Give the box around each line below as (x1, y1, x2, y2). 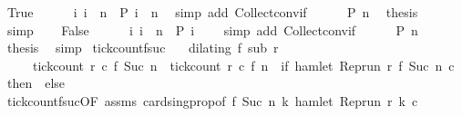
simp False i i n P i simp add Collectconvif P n (6, 20, 418, 39)
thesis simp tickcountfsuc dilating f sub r (6, 38, 279, 57)
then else (6, 73, 66, 92)
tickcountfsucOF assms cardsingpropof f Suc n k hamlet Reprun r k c (6, 91, 418, 110)
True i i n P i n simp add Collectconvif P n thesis (6, 3, 418, 21)
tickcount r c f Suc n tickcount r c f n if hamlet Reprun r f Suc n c (32, 55, 455, 74)
